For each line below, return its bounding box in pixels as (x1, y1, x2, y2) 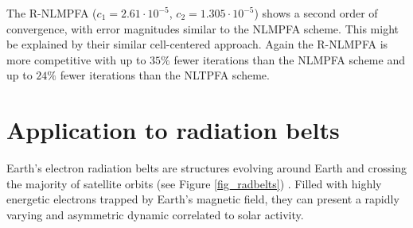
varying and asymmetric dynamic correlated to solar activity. (6, 206, 304, 222)
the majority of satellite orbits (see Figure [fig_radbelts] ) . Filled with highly (6, 175, 382, 191)
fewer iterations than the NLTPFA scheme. (60, 67, 270, 83)
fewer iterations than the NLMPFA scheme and (173, 51, 405, 68)
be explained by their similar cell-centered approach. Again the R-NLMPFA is (6, 36, 388, 52)
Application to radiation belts (6, 114, 340, 146)
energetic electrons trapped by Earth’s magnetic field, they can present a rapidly (6, 191, 399, 207)
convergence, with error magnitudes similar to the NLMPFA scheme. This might (6, 20, 399, 37)
